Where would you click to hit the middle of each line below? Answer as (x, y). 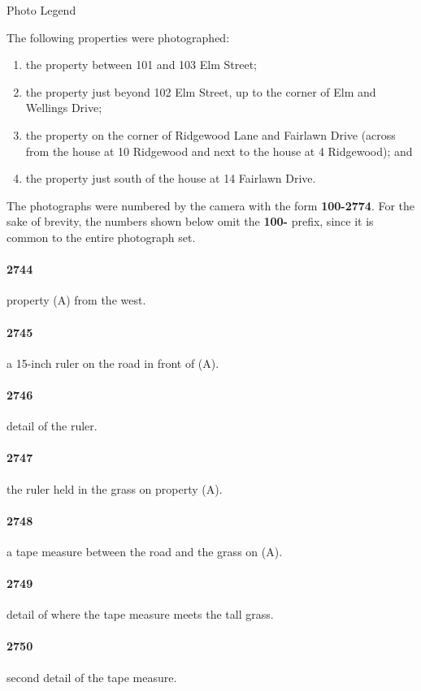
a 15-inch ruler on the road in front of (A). (113, 363)
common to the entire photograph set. (101, 237)
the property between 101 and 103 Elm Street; (141, 65)
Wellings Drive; (64, 108)
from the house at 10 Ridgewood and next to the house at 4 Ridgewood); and (219, 151)
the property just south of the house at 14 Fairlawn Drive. (171, 178)
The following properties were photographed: (118, 37)
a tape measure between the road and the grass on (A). (145, 551)
